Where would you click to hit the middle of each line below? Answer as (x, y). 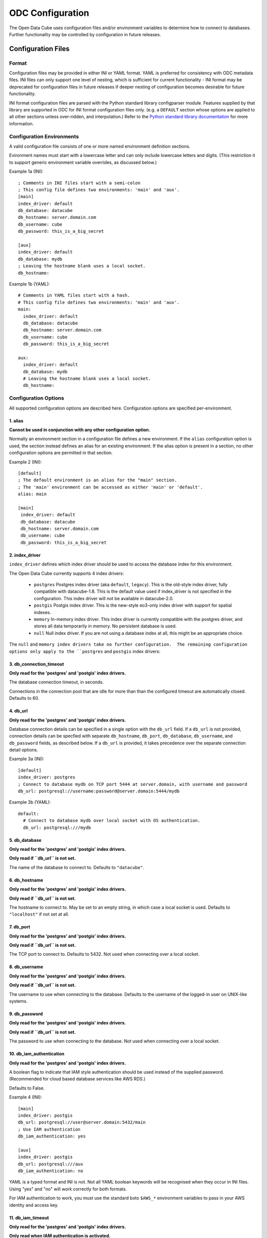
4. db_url (19, 711)
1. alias (16, 420)
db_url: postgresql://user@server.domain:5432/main (82, 1122)
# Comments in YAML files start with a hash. (74, 295)
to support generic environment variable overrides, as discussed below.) (83, 162)
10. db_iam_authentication (37, 1054)
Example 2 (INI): (25, 462)
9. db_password (26, 1014)
